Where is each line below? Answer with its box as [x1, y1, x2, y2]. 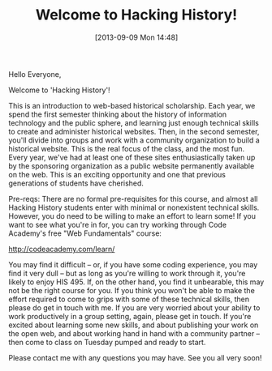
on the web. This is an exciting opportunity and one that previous [8, 169, 226, 179]
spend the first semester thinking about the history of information [8, 109, 227, 119]
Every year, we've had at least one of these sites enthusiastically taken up [8, 152, 256, 162]
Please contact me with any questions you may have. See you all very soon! [8, 352, 262, 362]
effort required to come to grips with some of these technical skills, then [8, 294, 250, 304]
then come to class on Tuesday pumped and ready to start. [8, 337, 206, 347]
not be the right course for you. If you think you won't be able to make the [8, 285, 256, 295]
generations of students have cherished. [8, 178, 145, 188]
